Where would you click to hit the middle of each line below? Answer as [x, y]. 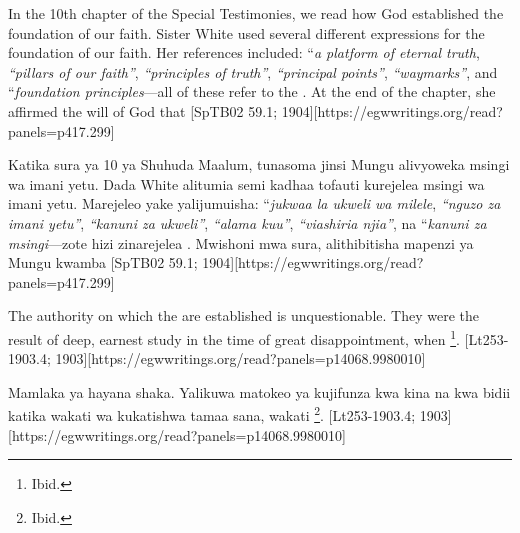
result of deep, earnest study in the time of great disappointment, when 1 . [234, 337]
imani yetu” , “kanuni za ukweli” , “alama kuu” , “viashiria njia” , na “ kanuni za [247, 222]
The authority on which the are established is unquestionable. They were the [243, 315]
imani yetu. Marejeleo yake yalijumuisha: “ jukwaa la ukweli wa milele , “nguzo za [254, 203]
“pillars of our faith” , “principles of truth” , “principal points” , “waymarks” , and [253, 71]
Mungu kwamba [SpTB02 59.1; [103, 262]
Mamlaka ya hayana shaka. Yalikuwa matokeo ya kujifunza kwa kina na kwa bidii [259, 391]
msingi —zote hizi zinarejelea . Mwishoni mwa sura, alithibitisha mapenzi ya [241, 242]
